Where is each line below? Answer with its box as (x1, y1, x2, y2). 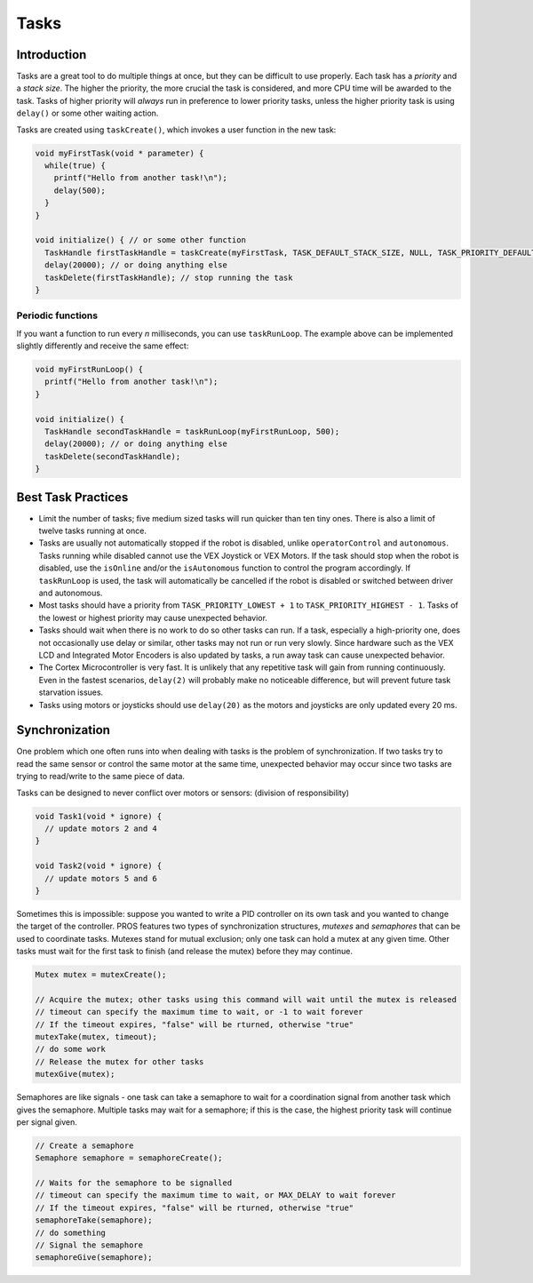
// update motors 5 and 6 (44, 873, 157, 883)
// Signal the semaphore (35, 1240, 144, 1250)
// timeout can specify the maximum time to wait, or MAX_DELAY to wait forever (35, 1191, 396, 1200)
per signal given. (16, 1116, 77, 1128)
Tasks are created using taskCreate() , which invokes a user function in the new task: (16, 124, 337, 135)
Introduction (16, 47, 87, 62)
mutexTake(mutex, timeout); (35, 1032, 157, 1041)
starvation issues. (38, 687, 104, 697)
